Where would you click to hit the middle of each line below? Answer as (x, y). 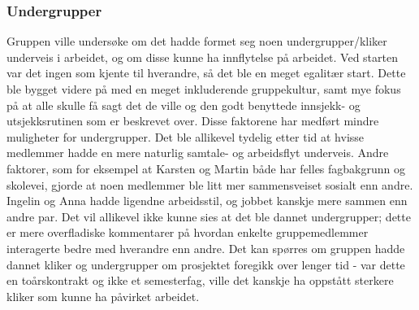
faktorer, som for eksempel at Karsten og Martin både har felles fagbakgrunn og (206, 168)
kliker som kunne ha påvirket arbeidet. (103, 296)
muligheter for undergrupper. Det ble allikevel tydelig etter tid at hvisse (186, 136)
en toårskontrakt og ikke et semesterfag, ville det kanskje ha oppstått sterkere (200, 280)
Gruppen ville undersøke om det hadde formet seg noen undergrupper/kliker (197, 41)
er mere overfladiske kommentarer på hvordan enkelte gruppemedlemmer (188, 232)
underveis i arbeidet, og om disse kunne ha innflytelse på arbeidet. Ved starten (203, 57)
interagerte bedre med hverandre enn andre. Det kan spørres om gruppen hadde (206, 248)
